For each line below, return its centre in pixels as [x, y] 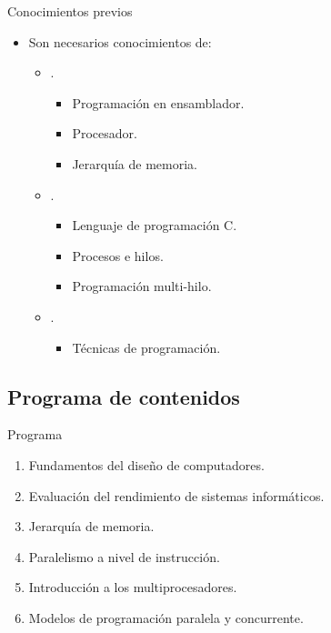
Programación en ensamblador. [158, 102]
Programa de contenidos [124, 396]
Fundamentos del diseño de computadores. [146, 464]
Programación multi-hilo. [142, 286]
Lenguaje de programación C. [155, 225]
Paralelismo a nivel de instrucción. [124, 556]
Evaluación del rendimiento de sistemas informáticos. [176, 495]
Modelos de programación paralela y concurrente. [166, 617]
